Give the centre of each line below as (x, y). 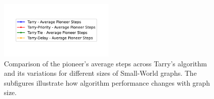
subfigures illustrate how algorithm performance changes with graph (107, 82)
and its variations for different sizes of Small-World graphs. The (100, 73)
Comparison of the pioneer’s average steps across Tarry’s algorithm (106, 63)
